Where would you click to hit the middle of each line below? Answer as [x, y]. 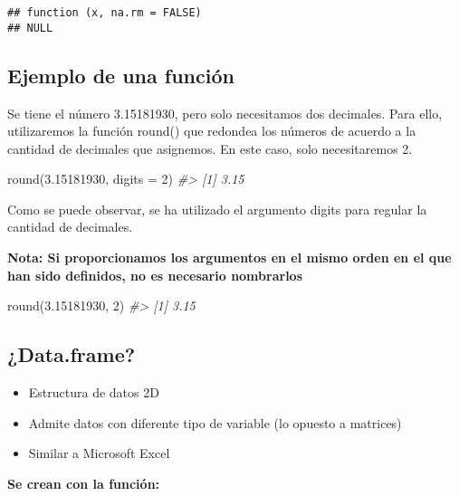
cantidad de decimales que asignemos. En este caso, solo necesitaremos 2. [210, 148]
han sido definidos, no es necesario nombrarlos [155, 275]
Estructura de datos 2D [94, 392]
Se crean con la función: [84, 483]
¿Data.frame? [72, 354]
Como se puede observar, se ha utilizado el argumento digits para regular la [217, 209]
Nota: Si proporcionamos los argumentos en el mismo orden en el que [229, 258]
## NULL [30, 28]
